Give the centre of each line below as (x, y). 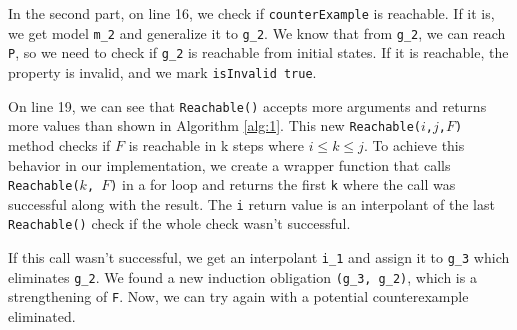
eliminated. (42, 316)
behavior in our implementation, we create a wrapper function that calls (229, 164)
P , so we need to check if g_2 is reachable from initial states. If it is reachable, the (258, 52)
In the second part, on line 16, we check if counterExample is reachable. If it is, (251, 13)
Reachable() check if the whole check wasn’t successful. (179, 223)
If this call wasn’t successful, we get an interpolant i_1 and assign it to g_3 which (259, 257)
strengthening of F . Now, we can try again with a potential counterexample (238, 296)
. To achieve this (414, 144)
